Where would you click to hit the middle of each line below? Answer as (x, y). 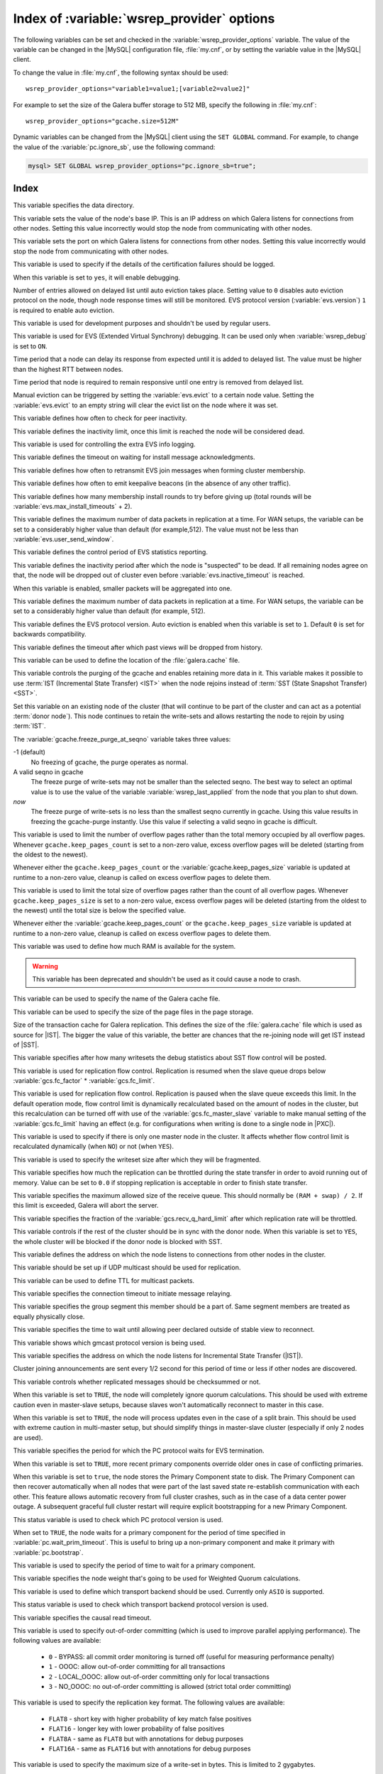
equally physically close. (49, 1316)
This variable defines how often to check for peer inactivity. (100, 418)
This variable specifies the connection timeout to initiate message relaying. (122, 1294)
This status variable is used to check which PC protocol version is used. (118, 1519)
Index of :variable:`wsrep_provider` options (144, 18)
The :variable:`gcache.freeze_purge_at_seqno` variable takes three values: (122, 739)
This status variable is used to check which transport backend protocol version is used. (141, 1604)
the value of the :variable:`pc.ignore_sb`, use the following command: (114, 147)
